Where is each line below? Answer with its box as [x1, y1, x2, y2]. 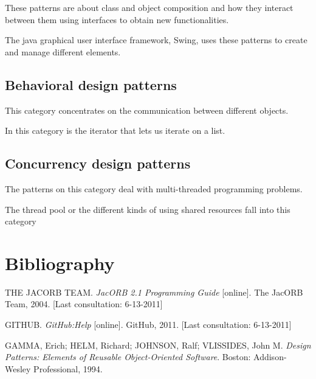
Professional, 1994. [33, 362, 103, 375]
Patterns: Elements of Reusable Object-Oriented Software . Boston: [5, 350, 251, 363]
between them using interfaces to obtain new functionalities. [5, 13, 229, 26]
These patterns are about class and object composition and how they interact [5, 1, 294, 13]
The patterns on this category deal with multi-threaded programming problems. [5, 182, 303, 195]
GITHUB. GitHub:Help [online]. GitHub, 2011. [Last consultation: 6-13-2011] [5, 318, 292, 331]
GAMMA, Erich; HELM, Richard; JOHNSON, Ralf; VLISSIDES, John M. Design [5, 338, 311, 351]
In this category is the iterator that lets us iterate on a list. [5, 124, 225, 137]
